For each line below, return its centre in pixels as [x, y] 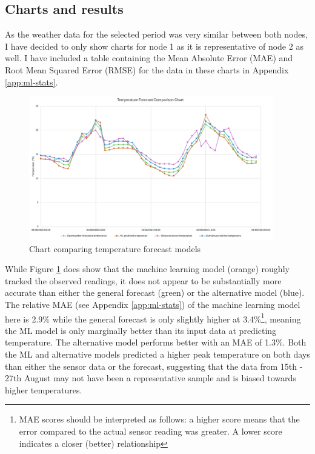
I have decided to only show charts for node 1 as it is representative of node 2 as [154, 46]
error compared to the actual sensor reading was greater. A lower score [151, 431]
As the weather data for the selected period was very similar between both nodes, [156, 34]
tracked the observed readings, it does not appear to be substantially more [143, 280]
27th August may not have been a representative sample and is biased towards [151, 378]
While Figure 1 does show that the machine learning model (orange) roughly [147, 269]
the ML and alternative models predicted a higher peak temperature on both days [157, 354]
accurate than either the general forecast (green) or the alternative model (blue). [155, 292]
